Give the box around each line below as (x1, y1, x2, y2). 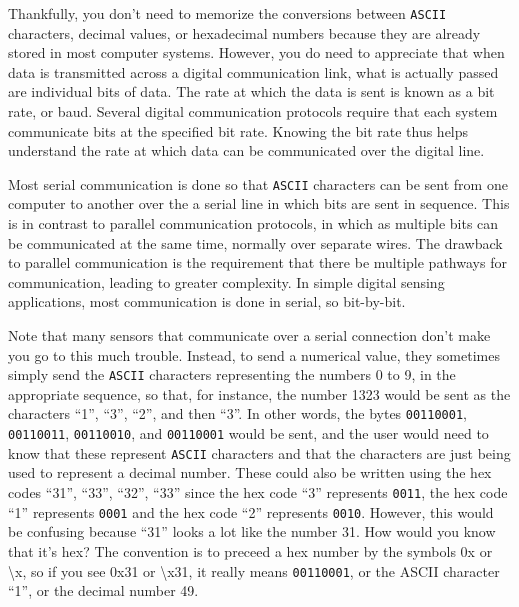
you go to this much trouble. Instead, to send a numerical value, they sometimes (8, 344, 500, 365)
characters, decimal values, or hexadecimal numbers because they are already (8, 22, 481, 43)
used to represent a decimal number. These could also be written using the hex (8, 462, 492, 483)
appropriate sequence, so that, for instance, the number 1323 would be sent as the (8, 383, 511, 404)
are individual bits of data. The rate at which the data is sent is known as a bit (8, 81, 495, 102)
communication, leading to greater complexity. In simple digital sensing (8, 271, 445, 292)
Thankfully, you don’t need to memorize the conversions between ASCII (8, 3, 447, 23)
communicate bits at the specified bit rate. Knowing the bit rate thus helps (8, 120, 469, 141)
